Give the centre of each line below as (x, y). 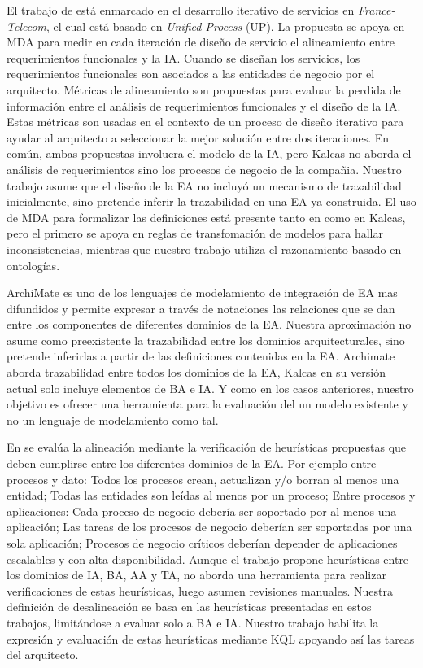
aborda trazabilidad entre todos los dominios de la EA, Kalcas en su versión (196, 372)
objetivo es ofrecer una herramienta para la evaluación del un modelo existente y (207, 404)
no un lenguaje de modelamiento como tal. (113, 419)
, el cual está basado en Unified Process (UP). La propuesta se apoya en (226, 26)
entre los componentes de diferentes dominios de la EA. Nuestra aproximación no (209, 324)
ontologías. (33, 265)
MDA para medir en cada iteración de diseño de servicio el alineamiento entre (201, 42)
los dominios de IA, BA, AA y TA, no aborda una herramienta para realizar (196, 575)
